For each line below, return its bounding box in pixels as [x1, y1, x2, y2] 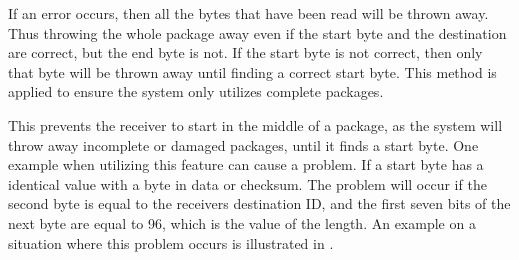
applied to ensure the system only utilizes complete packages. [8, 81, 384, 102]
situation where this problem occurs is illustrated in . [8, 232, 334, 253]
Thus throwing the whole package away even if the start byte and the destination [8, 22, 507, 43]
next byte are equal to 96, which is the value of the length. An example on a [8, 212, 476, 233]
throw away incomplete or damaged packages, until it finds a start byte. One [8, 134, 479, 155]
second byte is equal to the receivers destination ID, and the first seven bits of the [8, 193, 511, 214]
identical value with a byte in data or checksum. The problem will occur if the [8, 173, 487, 194]
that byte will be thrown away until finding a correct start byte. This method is [8, 61, 497, 82]
